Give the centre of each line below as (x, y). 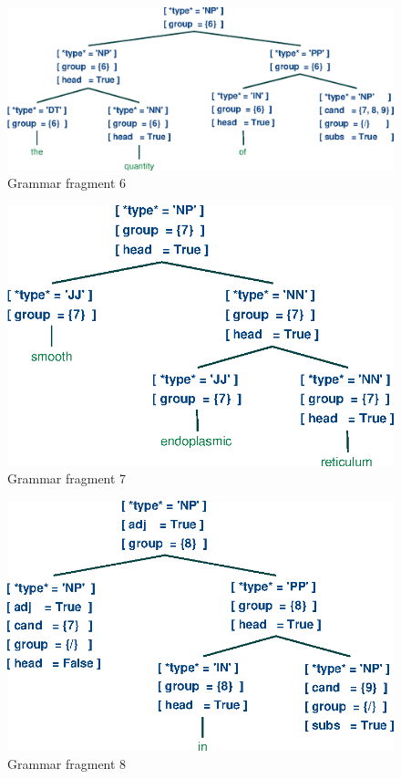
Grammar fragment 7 (67, 478)
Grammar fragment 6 (67, 183)
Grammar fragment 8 (67, 763)
